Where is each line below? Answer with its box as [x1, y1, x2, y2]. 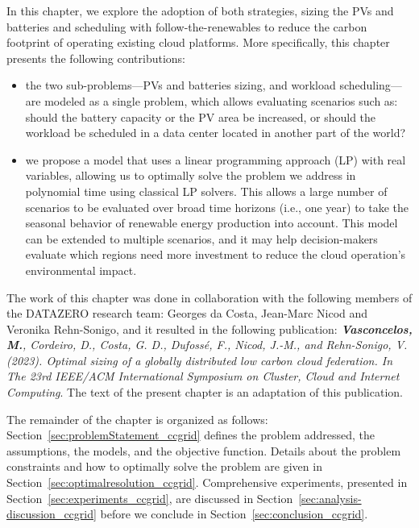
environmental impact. [25, 261, 137, 278]
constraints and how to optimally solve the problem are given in [6, 458, 322, 475]
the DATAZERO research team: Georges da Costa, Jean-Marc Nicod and [6, 305, 368, 322]
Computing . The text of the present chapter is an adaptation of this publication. [6, 384, 403, 401]
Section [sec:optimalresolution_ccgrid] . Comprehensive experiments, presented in [6, 474, 408, 491]
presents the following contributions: [6, 49, 185, 66]
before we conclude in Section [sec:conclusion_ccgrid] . [100, 505, 368, 522]
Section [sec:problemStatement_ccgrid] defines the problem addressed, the [6, 426, 375, 443]
